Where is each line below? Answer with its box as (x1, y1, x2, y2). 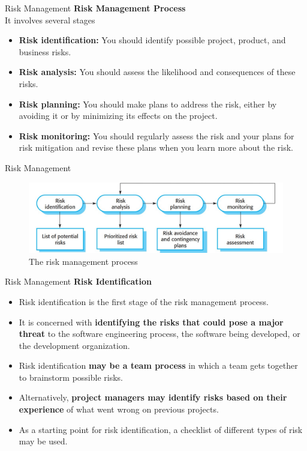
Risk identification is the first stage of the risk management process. (19, 295, 269, 307)
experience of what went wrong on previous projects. (19, 403, 219, 416)
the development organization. (19, 339, 130, 351)
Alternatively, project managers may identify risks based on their (19, 391, 287, 404)
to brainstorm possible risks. (19, 371, 123, 383)
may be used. (19, 435, 68, 447)
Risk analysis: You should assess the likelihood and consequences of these (19, 65, 296, 78)
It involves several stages (5, 13, 95, 26)
